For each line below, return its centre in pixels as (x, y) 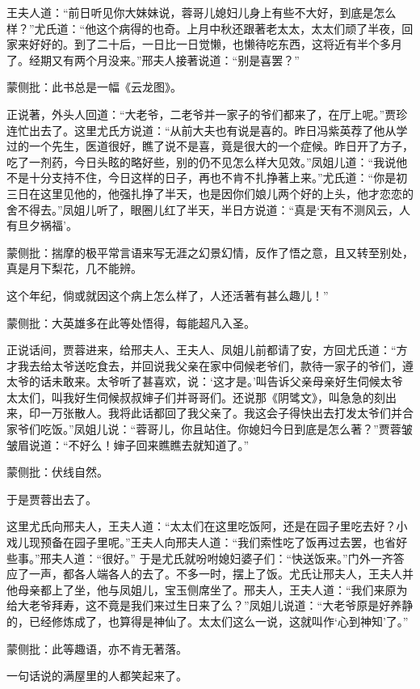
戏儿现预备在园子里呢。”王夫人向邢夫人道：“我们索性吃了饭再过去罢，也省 (202, 542)
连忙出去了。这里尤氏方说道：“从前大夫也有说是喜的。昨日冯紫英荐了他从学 (207, 130)
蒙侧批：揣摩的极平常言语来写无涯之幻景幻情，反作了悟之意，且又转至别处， (210, 252)
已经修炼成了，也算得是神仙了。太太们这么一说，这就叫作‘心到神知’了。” (218, 621)
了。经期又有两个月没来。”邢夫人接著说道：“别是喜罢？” (153, 59)
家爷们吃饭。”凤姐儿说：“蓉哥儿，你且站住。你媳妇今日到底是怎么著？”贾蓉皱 (210, 429)
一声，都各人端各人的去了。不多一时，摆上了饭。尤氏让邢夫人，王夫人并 (221, 574)
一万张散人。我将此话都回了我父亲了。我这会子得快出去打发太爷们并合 (227, 413)
